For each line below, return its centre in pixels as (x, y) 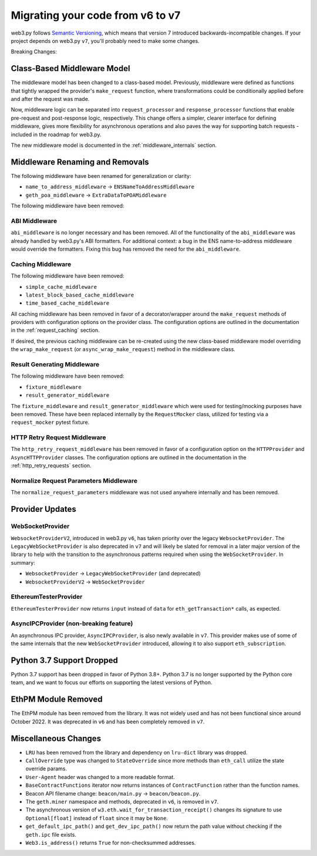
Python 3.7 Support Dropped (65, 660)
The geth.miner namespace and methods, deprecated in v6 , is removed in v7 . (122, 802)
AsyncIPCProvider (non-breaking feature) (72, 624)
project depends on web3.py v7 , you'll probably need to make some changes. (105, 41)
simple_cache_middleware (61, 287)
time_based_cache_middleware (68, 303)
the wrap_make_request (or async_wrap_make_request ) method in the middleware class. (123, 349)
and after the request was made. (50, 99)
